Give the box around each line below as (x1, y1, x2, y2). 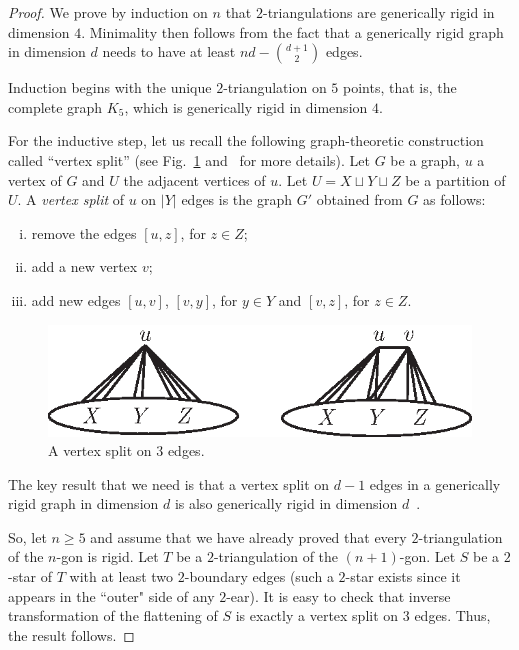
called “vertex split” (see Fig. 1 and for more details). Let (8, 149, 371, 170)
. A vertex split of (17, 189, 125, 210)
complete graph (8, 96, 103, 117)
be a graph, (390, 149, 461, 170)
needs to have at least (102, 41, 236, 62)
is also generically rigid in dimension (174, 493, 398, 514)
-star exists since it (345, 566, 461, 587)
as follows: (423, 189, 486, 210)
